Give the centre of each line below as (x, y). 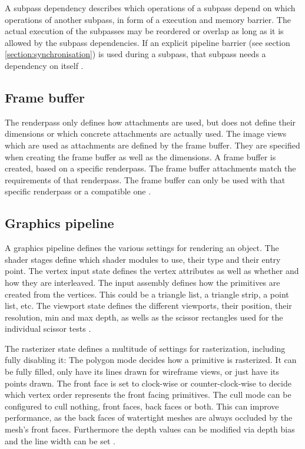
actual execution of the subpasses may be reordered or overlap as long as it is (144, 31)
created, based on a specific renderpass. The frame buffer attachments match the (150, 168)
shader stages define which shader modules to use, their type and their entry (143, 259)
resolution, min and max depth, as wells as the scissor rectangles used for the (144, 317)
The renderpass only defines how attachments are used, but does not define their (150, 122)
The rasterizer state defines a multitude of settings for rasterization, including (145, 348)
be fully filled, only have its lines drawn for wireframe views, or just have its (142, 372)
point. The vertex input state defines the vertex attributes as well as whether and (152, 271)
